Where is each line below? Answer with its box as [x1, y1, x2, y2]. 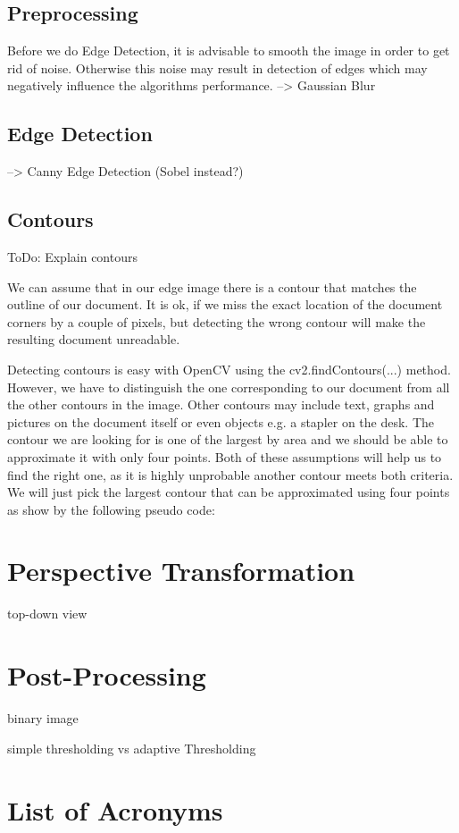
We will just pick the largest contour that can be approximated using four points [7, 483, 450, 501]
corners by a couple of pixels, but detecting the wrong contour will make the [7, 312, 426, 331]
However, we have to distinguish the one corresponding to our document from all [7, 377, 450, 396]
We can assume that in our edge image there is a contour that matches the [7, 277, 417, 296]
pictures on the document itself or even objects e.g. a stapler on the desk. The [7, 412, 435, 431]
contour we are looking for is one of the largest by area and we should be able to [7, 430, 448, 449]
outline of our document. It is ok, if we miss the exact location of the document [7, 295, 443, 314]
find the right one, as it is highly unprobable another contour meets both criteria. [7, 465, 454, 484]
